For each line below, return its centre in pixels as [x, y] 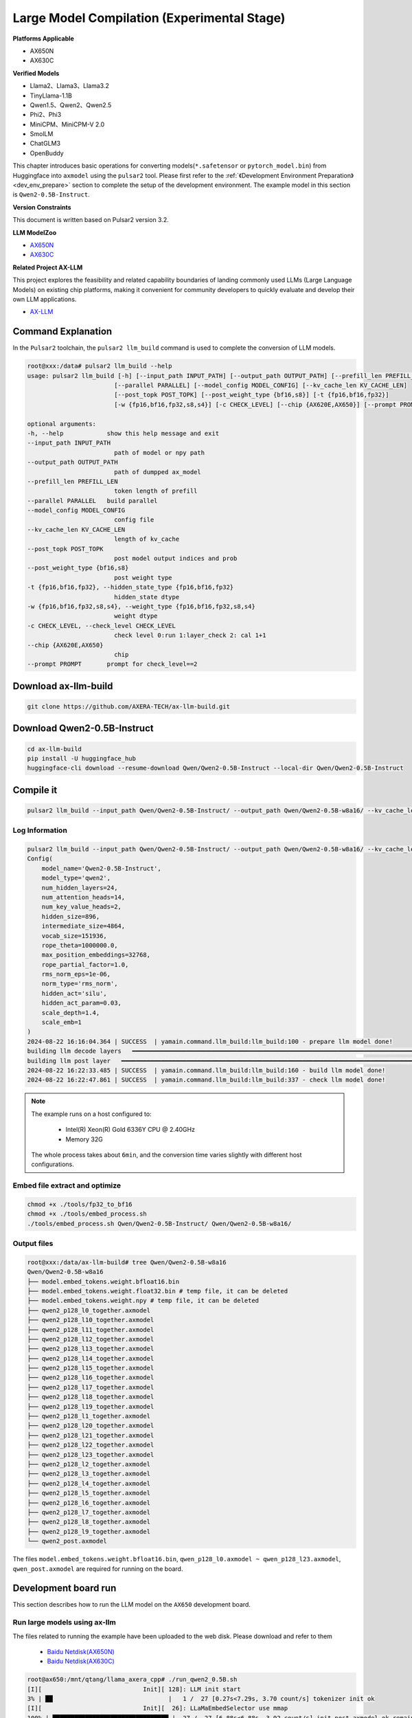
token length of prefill [156, 491]
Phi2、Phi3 [46, 115]
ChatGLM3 [45, 144]
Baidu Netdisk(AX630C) [81, 1661]
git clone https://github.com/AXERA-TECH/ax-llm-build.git [128, 706]
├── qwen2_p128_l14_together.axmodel [91, 1358]
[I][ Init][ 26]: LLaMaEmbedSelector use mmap [158, 1708]
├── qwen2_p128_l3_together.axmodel [89, 1474]
